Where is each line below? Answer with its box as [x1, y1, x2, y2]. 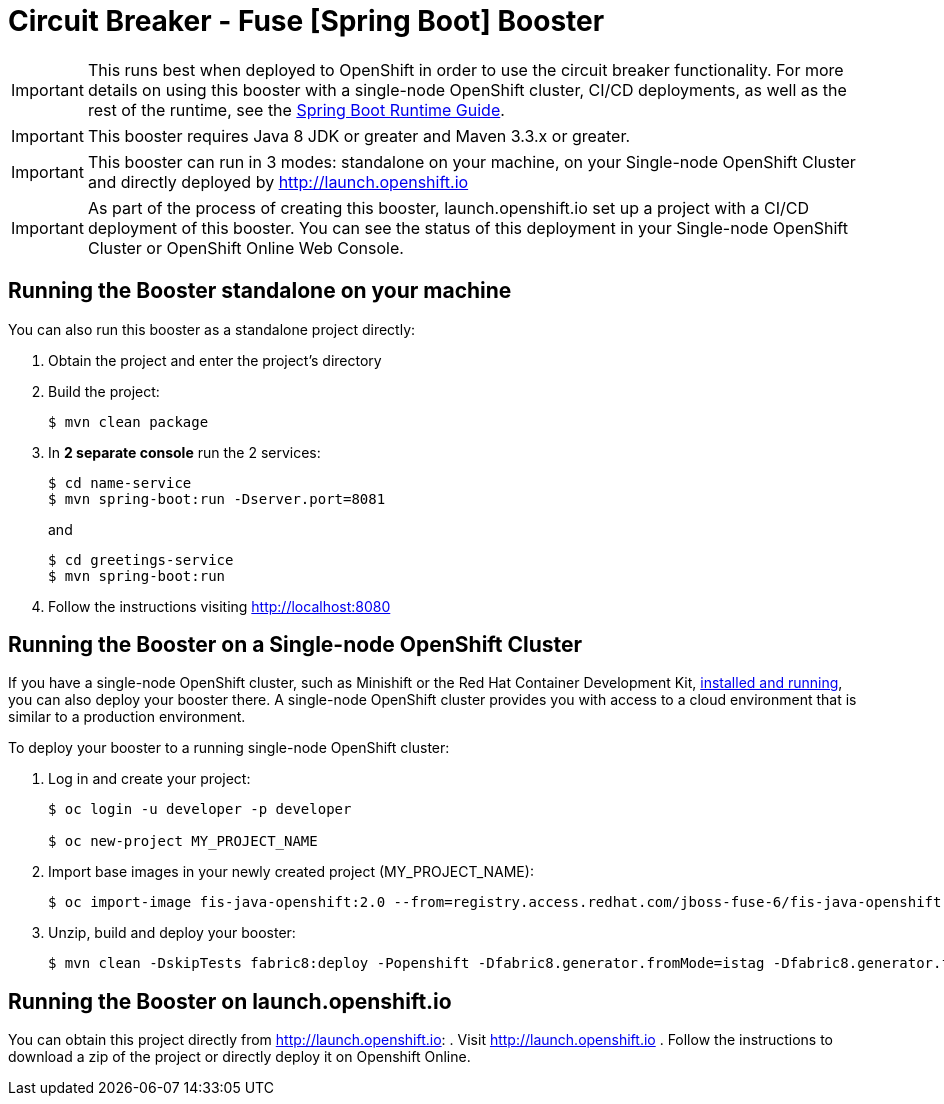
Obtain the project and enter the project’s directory [48, 351, 382, 369]
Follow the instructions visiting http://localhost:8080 [48, 597, 391, 615]
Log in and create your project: [48, 770, 251, 788]
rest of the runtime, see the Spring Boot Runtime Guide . [87, 99, 505, 120]
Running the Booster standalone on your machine [8, 278, 512, 304]
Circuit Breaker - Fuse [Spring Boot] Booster [8, 4, 605, 38]
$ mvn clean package [48, 413, 209, 430]
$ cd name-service [48, 474, 192, 491]
